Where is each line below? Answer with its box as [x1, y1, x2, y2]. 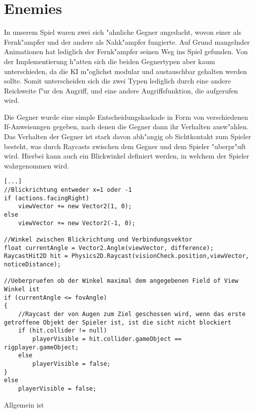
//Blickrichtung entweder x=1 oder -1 [4, 186, 132, 194]
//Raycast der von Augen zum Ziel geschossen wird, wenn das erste [18, 310, 246, 318]
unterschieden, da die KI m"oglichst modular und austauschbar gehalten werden [4, 66, 247, 76]
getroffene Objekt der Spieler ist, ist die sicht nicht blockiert [4, 319, 232, 326]
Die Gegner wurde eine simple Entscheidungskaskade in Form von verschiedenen [4, 111, 248, 122]
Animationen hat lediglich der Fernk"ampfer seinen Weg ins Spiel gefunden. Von [4, 46, 248, 57]
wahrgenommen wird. [4, 160, 69, 170]
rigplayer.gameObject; [4, 343, 79, 351]
